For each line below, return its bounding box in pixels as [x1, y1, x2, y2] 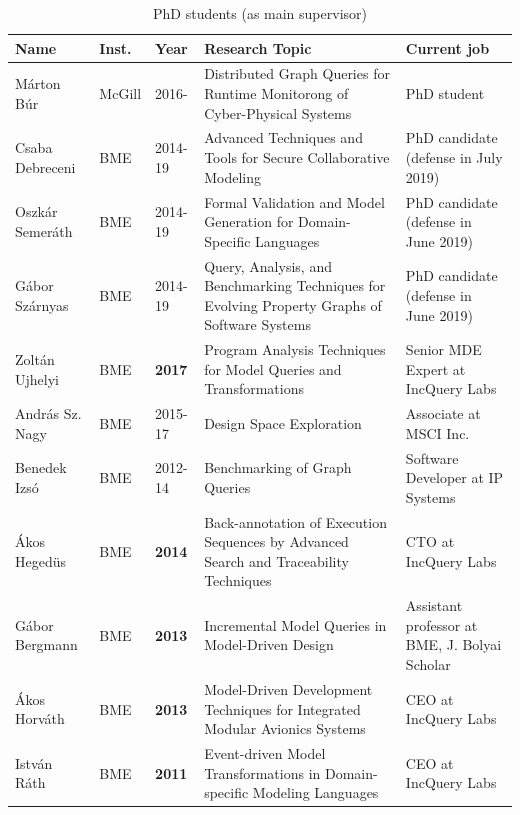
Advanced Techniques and [204, 127, 363, 148]
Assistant [405, 595, 463, 616]
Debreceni [15, 156, 76, 177]
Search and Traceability [204, 550, 349, 571]
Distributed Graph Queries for [204, 63, 390, 84]
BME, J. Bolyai [405, 634, 502, 655]
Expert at [405, 358, 466, 379]
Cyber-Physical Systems [204, 102, 352, 123]
